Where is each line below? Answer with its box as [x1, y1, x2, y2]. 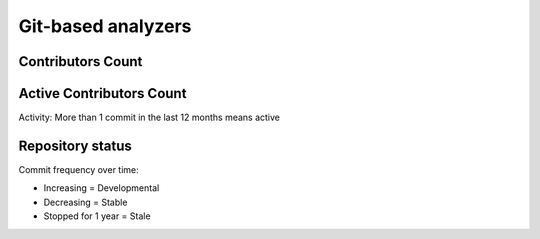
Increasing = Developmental [43, 182, 160, 194]
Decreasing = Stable [43, 196, 128, 208]
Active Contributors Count [18, 85, 187, 102]
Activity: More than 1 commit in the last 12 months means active [18, 111, 280, 124]
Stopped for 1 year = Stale [43, 210, 151, 222]
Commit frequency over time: [18, 163, 139, 175]
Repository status [18, 137, 132, 154]
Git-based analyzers [18, 15, 192, 37]
